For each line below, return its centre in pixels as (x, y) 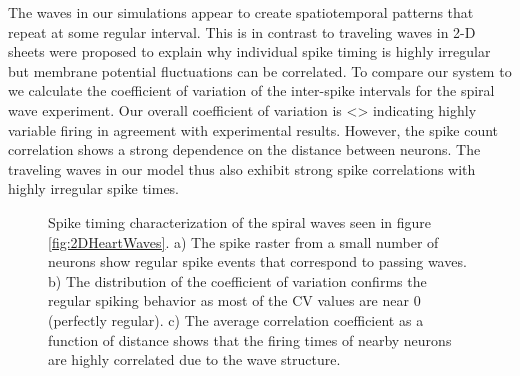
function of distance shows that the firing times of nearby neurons (250, 339)
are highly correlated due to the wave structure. (194, 359)
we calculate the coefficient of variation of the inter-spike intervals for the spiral (251, 90)
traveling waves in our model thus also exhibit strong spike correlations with (242, 168)
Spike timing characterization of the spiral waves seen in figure (240, 221)
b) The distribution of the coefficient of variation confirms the (237, 280)
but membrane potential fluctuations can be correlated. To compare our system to (260, 70)
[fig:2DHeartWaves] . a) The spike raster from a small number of (243, 241)
